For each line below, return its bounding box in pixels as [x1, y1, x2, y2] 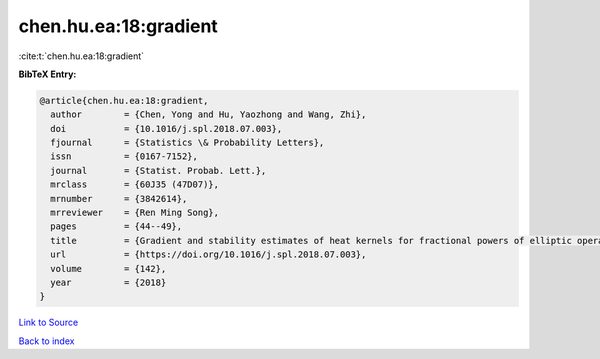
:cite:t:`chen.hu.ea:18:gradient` [18, 50, 145, 62]
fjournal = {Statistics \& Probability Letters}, [50, 137, 325, 149]
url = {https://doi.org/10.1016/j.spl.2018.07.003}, [50, 249, 367, 260]
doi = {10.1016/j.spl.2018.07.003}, [50, 123, 283, 134]
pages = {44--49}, [50, 221, 183, 232]
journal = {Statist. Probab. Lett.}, [50, 165, 267, 176]
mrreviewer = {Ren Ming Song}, [50, 207, 220, 219]
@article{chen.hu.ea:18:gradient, [39, 95, 209, 106]
